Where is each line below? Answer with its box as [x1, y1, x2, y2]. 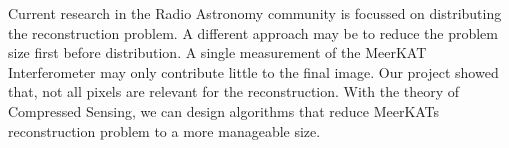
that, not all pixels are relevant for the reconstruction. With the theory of [8, 81, 460, 102]
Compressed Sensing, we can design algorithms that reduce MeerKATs [8, 100, 440, 121]
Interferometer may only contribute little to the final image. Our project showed [8, 61, 499, 82]
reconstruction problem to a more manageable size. [8, 120, 321, 141]
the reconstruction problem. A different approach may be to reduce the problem [8, 22, 498, 43]
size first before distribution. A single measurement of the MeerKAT [8, 42, 427, 63]
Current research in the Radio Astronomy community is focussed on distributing [8, 3, 502, 23]
